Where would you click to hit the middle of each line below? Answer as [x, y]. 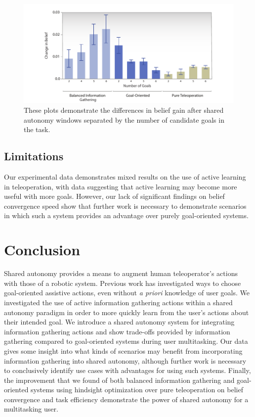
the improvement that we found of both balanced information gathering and [119, 380]
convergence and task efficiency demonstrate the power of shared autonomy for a [126, 399]
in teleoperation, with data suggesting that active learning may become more [121, 186]
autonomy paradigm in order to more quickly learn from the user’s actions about [127, 312]
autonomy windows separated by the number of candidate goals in [124, 119]
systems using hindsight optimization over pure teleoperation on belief [137, 390]
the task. [37, 129]
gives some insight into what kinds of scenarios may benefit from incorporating [123, 350]
